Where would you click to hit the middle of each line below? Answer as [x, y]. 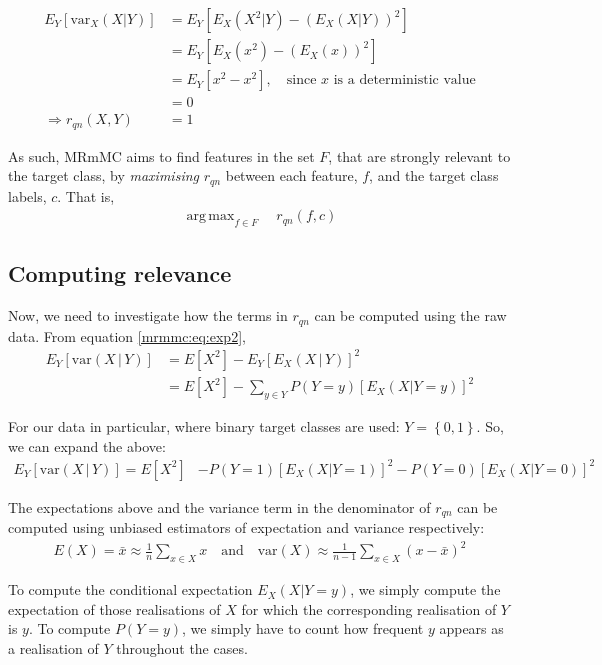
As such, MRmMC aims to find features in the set [161, 155]
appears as [471, 628]
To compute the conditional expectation [130, 589]
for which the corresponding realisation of [369, 608]
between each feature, [291, 175]
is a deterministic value [404, 80]
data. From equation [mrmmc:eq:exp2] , [127, 335]
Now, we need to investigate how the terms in [148, 315]
